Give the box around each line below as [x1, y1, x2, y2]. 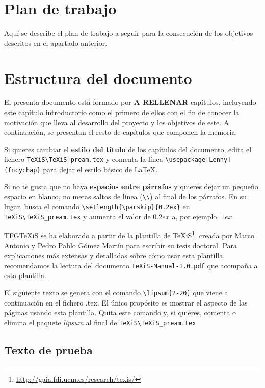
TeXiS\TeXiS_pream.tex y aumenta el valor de [4, 211, 151, 221]
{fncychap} [4, 167, 41, 174]
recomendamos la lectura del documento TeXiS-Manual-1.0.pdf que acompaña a [4, 260, 258, 270]
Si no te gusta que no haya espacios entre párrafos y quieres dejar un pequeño [4, 181, 258, 191]
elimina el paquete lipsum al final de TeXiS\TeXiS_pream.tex [4, 317, 196, 327]
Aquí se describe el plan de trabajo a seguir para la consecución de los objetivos [4, 27, 253, 38]
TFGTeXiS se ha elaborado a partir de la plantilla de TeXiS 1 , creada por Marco [4, 229, 255, 240]
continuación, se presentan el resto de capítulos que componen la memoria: [4, 127, 237, 137]
